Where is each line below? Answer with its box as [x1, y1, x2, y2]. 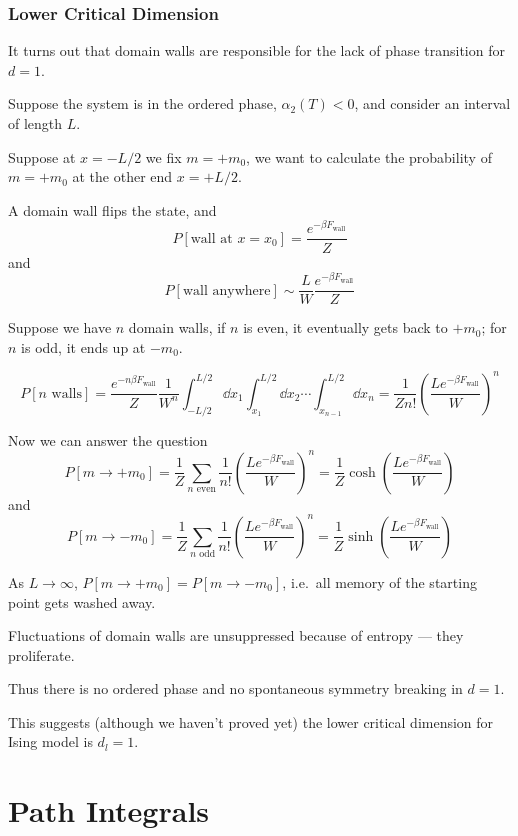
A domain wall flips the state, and [8, 199, 217, 220]
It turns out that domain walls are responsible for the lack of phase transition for [8, 40, 505, 61]
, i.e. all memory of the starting [282, 571, 477, 592]
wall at [190, 231, 233, 246]
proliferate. [8, 644, 75, 665]
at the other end [72, 166, 173, 187]
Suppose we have [8, 317, 112, 338]
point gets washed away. [8, 591, 156, 612]
